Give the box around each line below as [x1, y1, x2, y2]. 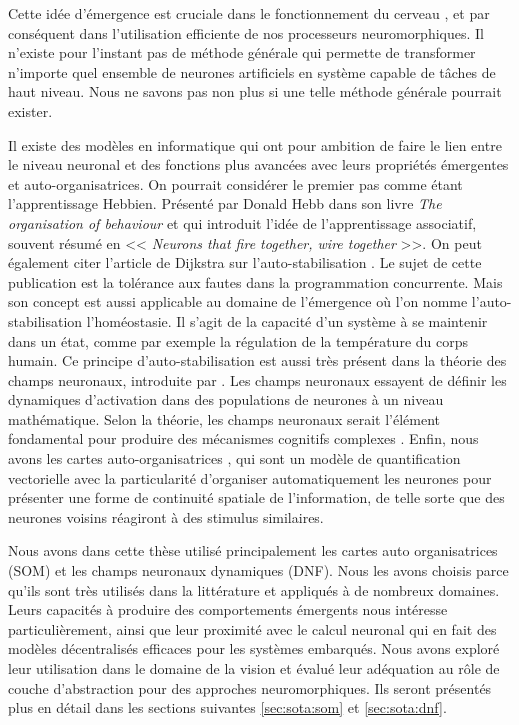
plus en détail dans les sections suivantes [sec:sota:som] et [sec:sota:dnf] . [8, 697, 447, 718]
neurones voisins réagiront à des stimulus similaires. [8, 506, 324, 527]
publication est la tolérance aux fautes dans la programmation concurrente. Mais [8, 271, 503, 292]
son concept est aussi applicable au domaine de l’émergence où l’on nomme [8, 291, 468, 312]
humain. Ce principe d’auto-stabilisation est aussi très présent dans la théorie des [8, 350, 507, 371]
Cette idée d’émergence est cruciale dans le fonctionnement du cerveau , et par [8, 3, 490, 23]
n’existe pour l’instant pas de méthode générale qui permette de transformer [8, 42, 476, 63]
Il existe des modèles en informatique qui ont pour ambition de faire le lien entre [8, 134, 502, 155]
